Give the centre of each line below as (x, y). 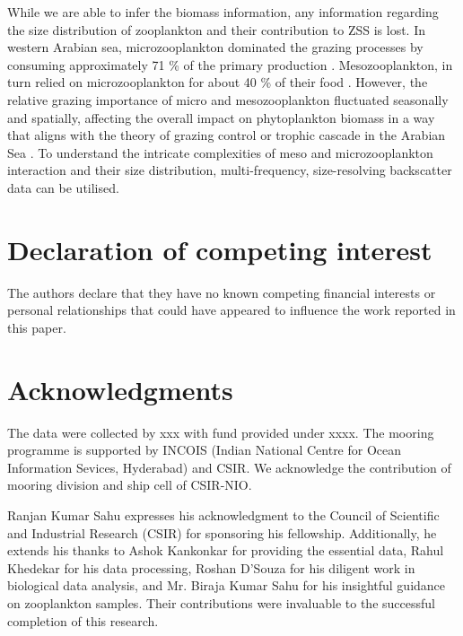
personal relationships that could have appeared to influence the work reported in (231, 310)
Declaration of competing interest (220, 249)
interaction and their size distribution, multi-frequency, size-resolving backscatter (230, 170)
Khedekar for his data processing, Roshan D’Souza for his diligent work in (211, 567)
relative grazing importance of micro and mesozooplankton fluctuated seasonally (228, 99)
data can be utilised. (63, 187)
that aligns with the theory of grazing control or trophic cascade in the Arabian (227, 135)
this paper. (37, 327)
